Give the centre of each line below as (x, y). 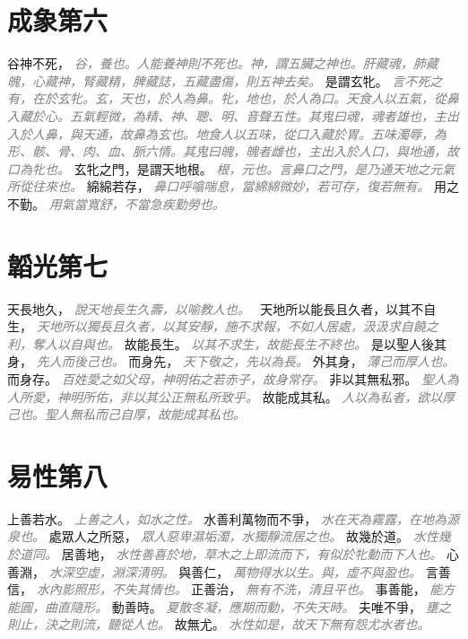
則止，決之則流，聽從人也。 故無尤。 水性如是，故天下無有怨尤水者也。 (219, 624)
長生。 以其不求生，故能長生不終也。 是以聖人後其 (298, 343)
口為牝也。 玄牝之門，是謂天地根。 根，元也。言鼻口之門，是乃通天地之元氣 (231, 168)
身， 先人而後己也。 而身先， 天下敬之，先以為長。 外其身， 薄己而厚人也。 (231, 361)
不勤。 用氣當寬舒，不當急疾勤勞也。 (116, 203)
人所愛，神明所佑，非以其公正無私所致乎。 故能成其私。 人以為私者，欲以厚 (231, 396)
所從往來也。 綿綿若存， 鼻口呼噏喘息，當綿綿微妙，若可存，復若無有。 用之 (233, 186)
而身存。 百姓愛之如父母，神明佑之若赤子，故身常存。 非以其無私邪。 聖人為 (233, 378)
